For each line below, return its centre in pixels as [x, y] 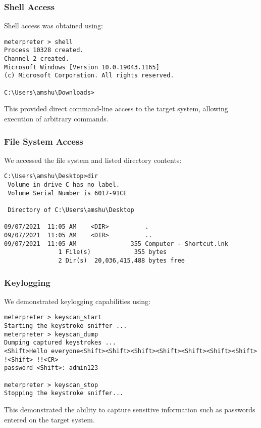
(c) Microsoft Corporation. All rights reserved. [89, 76]
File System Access [44, 141]
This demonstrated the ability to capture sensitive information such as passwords [130, 409]
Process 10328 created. [44, 50]
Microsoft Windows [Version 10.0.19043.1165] [82, 67]
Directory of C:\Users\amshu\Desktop [71, 210]
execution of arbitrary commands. [56, 118]
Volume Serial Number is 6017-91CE [67, 193]
